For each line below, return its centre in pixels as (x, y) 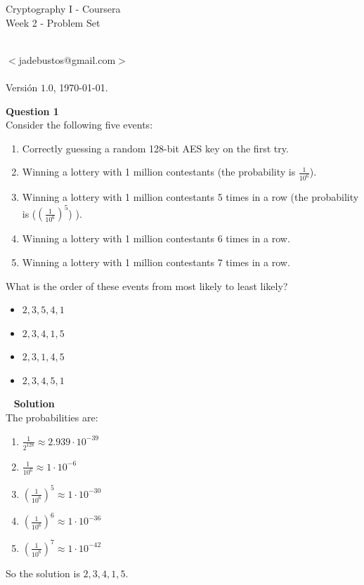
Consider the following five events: (79, 125)
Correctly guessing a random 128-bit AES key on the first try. (155, 148)
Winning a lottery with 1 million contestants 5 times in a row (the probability (190, 197)
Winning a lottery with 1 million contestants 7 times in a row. (156, 262)
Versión (22, 87)
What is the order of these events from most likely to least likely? (147, 285)
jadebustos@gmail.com (67, 59)
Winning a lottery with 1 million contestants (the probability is (159, 172)
